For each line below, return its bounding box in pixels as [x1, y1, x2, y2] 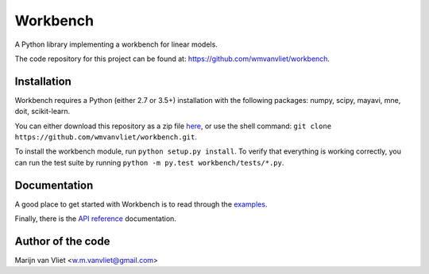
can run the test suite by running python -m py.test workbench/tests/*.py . [14, 158, 284, 167]
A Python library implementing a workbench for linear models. [14, 40, 218, 49]
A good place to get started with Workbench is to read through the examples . [14, 199, 268, 209]
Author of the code [14, 234, 110, 248]
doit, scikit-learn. [14, 107, 71, 116]
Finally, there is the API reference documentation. [14, 214, 176, 223]
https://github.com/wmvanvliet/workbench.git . [14, 132, 198, 142]
